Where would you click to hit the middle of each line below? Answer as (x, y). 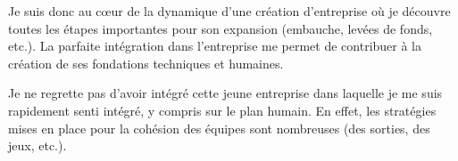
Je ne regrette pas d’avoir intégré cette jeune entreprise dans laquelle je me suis (225, 93)
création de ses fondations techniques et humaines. (146, 63)
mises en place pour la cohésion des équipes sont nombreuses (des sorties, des (219, 128)
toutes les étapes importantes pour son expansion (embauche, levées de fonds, (221, 28)
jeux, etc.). (37, 145)
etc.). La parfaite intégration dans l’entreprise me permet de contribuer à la (215, 46)
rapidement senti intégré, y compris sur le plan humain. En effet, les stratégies (222, 110)
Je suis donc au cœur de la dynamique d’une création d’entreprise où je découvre (229, 11)
